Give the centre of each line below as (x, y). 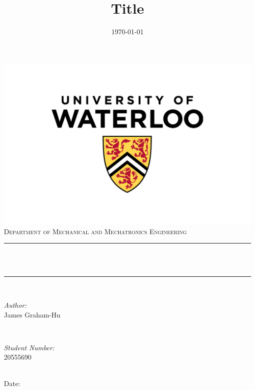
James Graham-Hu (32, 314)
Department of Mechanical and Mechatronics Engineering (95, 231)
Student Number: (29, 347)
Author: (15, 305)
